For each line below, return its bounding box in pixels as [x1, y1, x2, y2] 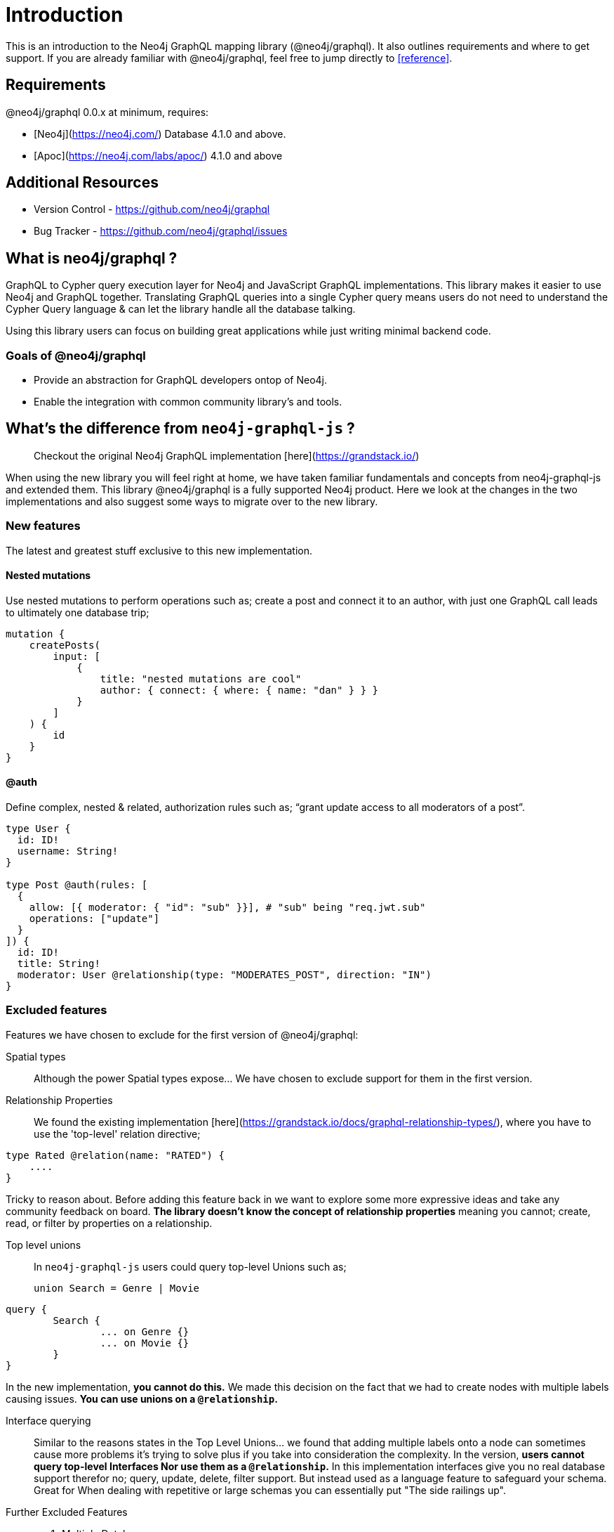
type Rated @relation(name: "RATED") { [6, 1149, 225, 1161]
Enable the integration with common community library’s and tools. [34, 396, 342, 408]
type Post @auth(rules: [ [6, 879, 148, 891]
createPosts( [29, 639, 100, 651]
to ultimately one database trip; [6, 606, 149, 618]
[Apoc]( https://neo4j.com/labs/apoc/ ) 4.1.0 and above [34, 149, 283, 162]
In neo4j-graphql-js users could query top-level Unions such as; [34, 1260, 347, 1273]
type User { [6, 823, 71, 835]
